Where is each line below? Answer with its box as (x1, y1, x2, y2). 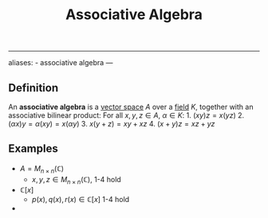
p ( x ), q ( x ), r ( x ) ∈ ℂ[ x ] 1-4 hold (31, 195, 130, 204)
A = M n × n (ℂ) (19, 163, 65, 175)
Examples (8, 142, 58, 156)
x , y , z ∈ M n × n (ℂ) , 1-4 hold (31, 174, 121, 186)
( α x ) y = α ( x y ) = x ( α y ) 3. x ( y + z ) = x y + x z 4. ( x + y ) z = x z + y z (8, 119, 215, 128)
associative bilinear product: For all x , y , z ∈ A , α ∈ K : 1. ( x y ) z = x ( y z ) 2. (8, 111, 245, 120)
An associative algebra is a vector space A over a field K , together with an (8, 102, 254, 111)
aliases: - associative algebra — (8, 58, 113, 68)
